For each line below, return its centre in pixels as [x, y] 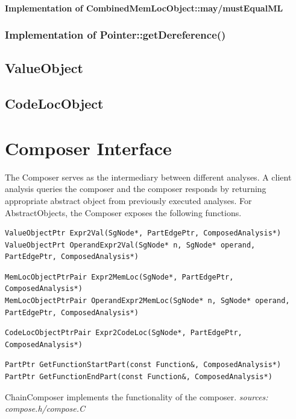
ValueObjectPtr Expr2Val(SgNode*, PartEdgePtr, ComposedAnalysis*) [143, 233]
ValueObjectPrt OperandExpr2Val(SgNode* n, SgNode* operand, [130, 245]
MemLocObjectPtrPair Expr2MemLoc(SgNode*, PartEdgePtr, [119, 277]
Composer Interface [88, 148]
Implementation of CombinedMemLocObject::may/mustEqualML [144, 8]
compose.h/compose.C [45, 408]
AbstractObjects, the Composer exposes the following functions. [123, 212]
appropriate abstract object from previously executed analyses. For [128, 200]
